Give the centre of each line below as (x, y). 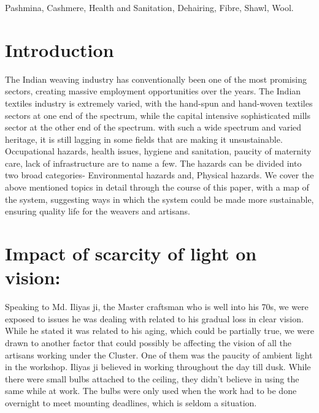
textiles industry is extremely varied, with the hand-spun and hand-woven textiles (159, 103)
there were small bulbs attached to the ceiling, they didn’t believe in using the (152, 378)
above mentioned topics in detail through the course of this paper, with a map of (157, 187)
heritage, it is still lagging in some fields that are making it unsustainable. (144, 139)
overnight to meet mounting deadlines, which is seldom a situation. (131, 402)
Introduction (60, 49)
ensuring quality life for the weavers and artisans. (98, 211)
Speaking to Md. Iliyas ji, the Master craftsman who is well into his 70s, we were (157, 307)
